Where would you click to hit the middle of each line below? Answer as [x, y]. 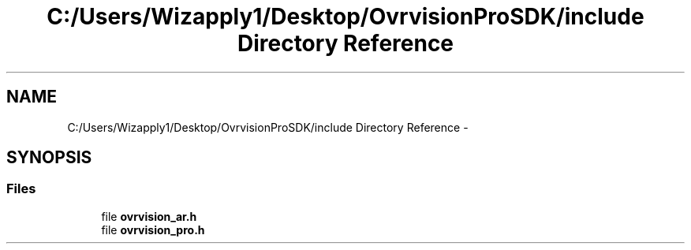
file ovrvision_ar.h [149, 216]
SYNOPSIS [49, 158]
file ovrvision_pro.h [153, 229]
